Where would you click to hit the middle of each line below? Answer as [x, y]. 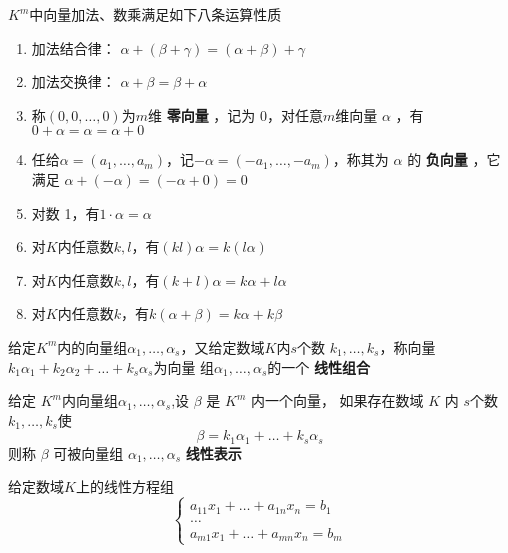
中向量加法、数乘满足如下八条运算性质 [155, 14]
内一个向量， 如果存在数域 [337, 400]
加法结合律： [73, 47]
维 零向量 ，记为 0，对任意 [235, 114]
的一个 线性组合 [318, 366]
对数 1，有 [65, 212]
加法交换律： [73, 81]
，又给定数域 [222, 346]
